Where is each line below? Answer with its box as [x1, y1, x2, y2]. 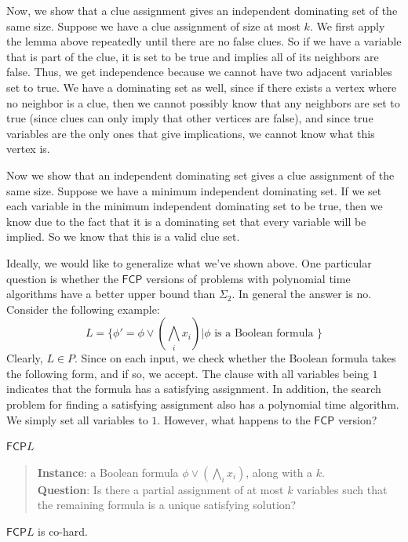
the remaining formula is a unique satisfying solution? [37, 497, 297, 513]
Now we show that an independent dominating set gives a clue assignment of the [6, 166, 395, 183]
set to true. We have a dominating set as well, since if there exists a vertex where [6, 78, 397, 95]
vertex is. [6, 140, 50, 157]
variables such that [297, 481, 388, 497]
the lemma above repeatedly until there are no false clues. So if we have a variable [6, 33, 402, 49]
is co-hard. [38, 523, 88, 540]
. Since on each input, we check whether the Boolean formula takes [75, 350, 396, 366]
